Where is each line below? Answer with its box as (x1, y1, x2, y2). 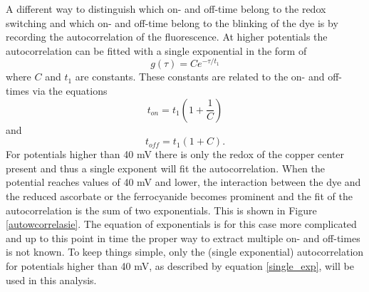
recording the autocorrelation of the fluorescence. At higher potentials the (6, 29, 328, 44)
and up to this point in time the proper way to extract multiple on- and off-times (6, 230, 360, 245)
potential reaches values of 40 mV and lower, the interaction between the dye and (6, 174, 361, 189)
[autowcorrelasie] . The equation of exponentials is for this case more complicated (6, 217, 357, 231)
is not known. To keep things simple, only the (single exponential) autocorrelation (6, 244, 364, 259)
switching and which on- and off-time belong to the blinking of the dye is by (6, 15, 338, 30)
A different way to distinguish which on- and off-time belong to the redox (6, 1, 326, 16)
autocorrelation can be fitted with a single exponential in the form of (6, 43, 307, 58)
